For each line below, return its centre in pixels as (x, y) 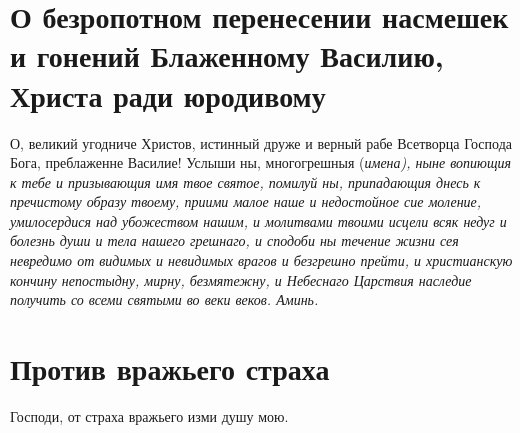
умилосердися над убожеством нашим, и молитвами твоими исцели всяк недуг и (258, 220)
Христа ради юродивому (168, 94)
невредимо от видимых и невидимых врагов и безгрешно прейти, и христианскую (261, 260)
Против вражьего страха (170, 368)
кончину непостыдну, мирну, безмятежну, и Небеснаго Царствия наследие (241, 279)
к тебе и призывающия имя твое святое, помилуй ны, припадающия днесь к (245, 181)
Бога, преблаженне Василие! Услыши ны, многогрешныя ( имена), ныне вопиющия (261, 162)
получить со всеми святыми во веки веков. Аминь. (164, 299)
